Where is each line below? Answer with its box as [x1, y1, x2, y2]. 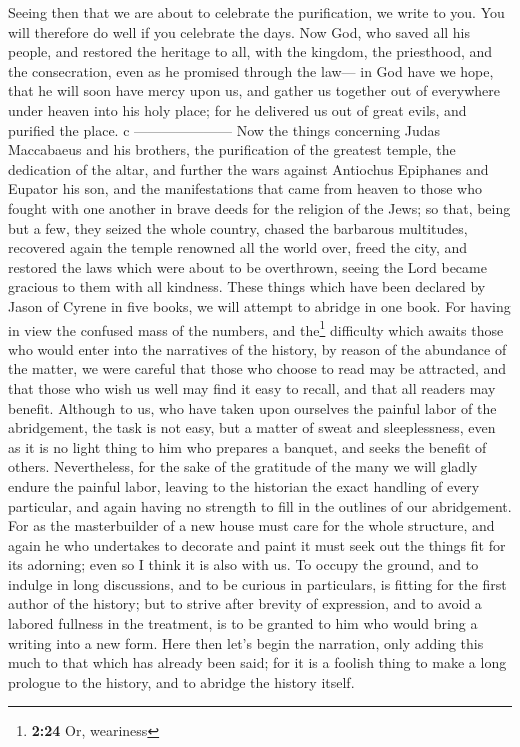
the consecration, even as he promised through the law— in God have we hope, [8, 60, 494, 81]
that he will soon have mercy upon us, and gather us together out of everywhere [8, 80, 500, 101]
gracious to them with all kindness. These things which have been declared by [8, 276, 486, 297]
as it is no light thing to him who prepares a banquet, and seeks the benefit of [8, 436, 487, 457]
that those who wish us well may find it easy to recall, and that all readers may [8, 377, 496, 398]
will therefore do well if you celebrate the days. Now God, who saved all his [8, 21, 471, 42]
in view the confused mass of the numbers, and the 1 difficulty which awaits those [8, 316, 504, 340]
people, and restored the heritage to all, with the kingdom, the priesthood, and [8, 41, 493, 62]
